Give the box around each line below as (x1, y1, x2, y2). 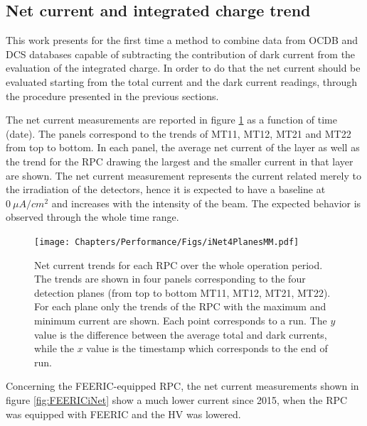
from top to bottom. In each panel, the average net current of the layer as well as (6, 140, 360, 155)
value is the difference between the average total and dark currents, (34, 327, 327, 342)
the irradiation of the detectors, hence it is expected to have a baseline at (6, 182, 326, 197)
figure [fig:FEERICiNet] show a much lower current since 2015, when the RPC (6, 392, 348, 407)
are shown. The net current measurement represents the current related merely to (6, 168, 361, 182)
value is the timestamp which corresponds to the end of (86, 341, 328, 356)
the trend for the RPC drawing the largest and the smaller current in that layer (6, 153, 353, 168)
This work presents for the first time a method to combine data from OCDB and (6, 33, 358, 48)
